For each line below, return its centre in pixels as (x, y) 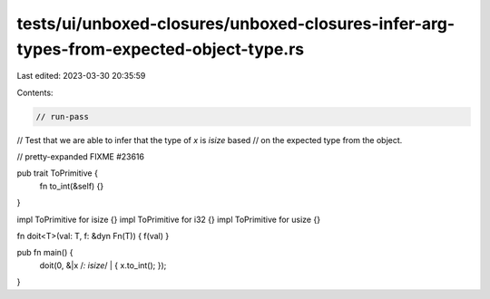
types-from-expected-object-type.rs (161, 49)
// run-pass (63, 116)
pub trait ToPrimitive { (58, 173)
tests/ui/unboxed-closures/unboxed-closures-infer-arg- (236, 24)
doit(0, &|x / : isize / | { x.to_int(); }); (103, 265)
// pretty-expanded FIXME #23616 (81, 157)
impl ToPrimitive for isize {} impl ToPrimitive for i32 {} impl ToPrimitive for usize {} (169, 219)
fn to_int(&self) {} (72, 186)
